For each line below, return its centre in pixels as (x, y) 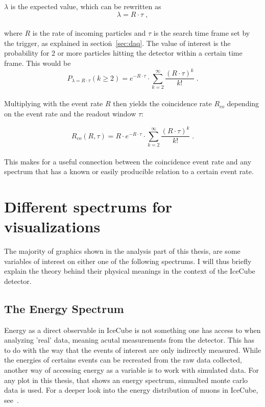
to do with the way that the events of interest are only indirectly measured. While (133, 350)
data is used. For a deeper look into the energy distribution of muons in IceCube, (131, 390)
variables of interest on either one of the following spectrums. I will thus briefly (128, 261)
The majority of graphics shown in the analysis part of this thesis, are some (122, 251)
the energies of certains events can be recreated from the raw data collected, (123, 360)
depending (243, 103)
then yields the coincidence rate (162, 103)
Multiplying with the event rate (54, 103)
